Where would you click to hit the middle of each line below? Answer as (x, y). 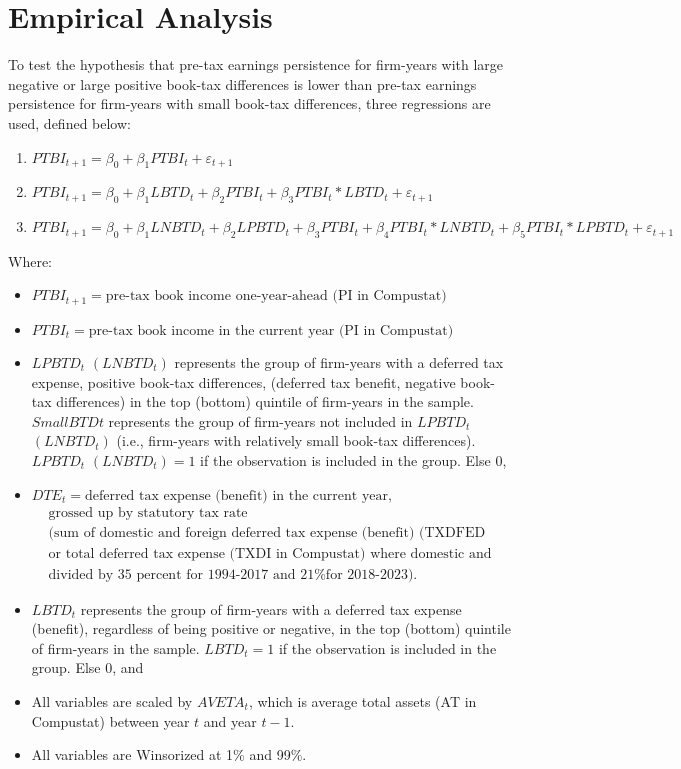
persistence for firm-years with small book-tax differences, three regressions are (249, 103)
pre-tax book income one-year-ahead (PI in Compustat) (276, 296)
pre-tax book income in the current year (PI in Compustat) (271, 330)
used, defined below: (69, 122)
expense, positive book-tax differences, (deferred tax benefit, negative (243, 381)
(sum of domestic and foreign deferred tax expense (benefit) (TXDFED (267, 532)
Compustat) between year (110, 720)
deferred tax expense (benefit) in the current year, (238, 495)
